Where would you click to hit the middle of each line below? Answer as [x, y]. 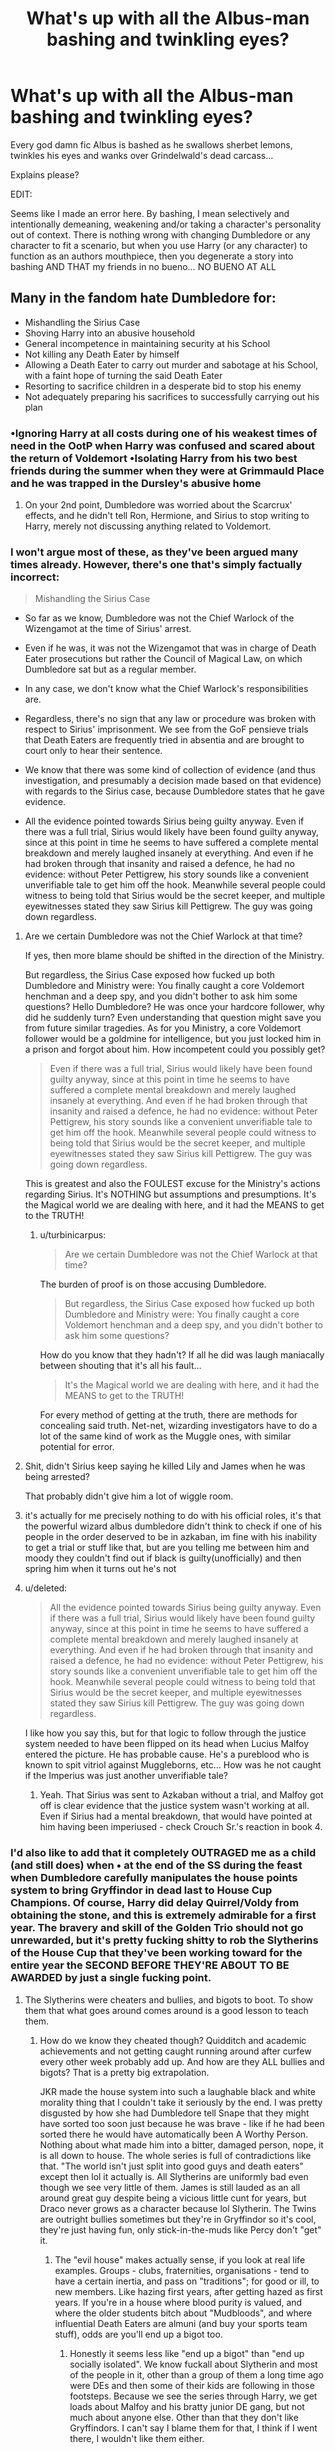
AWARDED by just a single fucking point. [111, 1978]
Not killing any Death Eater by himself [102, 354]
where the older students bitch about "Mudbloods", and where [183, 2313]
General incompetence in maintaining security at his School [147, 343]
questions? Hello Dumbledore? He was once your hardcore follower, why [174, 1007]
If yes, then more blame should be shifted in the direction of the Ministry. [174, 956]
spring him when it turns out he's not [100, 1569]
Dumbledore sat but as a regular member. [110, 669]
